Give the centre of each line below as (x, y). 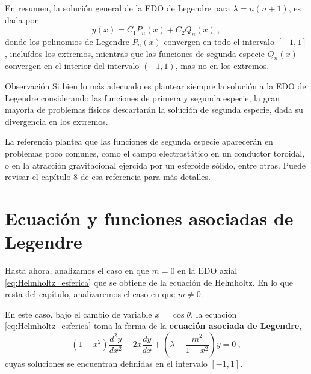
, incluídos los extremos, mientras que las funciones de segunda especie (135, 53)
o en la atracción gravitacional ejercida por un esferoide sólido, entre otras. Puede (155, 165)
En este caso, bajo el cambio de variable (79, 314)
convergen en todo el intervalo (219, 41)
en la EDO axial (208, 270)
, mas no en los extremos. (222, 66)
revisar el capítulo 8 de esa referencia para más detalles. (108, 177)
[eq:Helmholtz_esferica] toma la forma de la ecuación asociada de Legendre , (153, 326)
